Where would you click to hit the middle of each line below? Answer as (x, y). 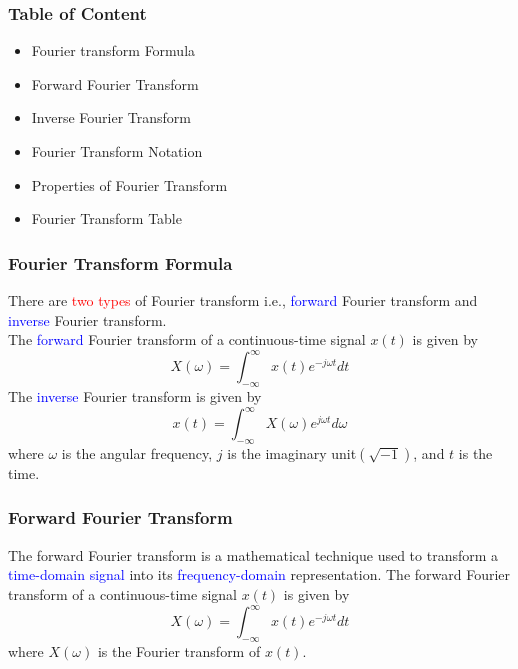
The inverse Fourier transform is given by (135, 396)
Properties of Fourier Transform (129, 184)
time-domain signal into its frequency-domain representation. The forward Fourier (259, 574)
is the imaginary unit (292, 452)
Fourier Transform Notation (117, 151)
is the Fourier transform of (179, 650)
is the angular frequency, (137, 452)
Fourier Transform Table (106, 218)
